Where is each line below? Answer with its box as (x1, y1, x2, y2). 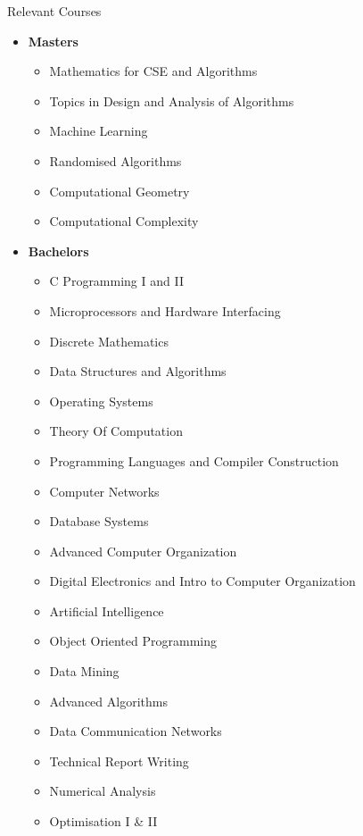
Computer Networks (49, 481, 160, 500)
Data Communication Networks (49, 722, 222, 740)
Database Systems (49, 512, 149, 531)
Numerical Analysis (49, 782, 156, 800)
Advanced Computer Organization (49, 541, 237, 560)
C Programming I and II (49, 272, 184, 290)
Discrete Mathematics (49, 331, 169, 350)
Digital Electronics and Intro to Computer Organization (49, 572, 356, 590)
